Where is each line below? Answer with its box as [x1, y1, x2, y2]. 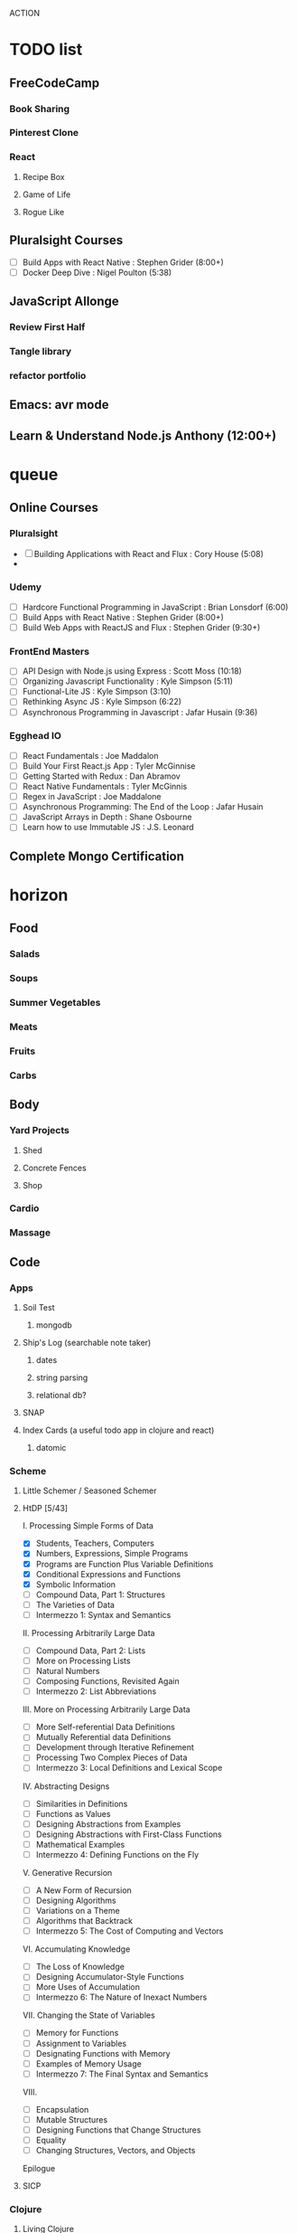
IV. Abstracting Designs [22, 1781, 110, 1792]
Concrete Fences [22, 1162, 88, 1173]
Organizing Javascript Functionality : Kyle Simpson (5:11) [22, 676, 233, 686]
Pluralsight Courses [9, 232, 124, 248]
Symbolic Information [35, 1578, 116, 1590]
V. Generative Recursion [22, 1867, 113, 1878]
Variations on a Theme [35, 1906, 120, 1916]
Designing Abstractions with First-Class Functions [35, 1829, 223, 1840]
